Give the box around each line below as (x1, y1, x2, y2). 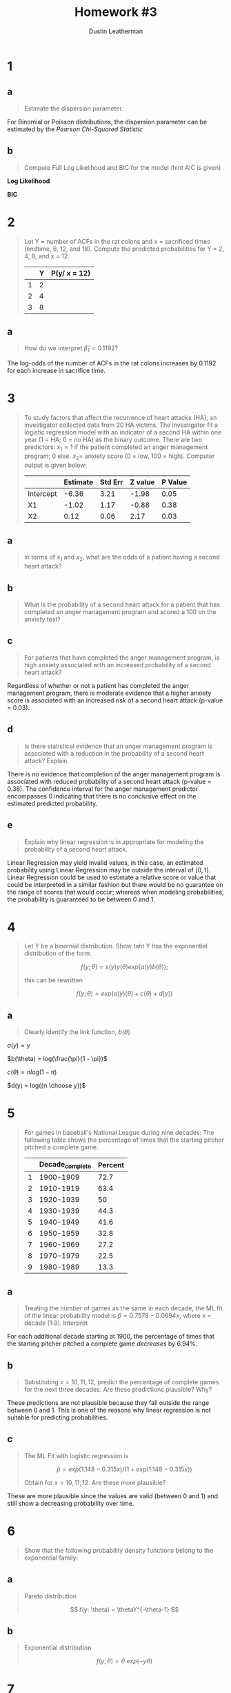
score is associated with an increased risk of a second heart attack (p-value (7, 696, 223, 705)
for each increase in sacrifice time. (7, 367, 106, 375)
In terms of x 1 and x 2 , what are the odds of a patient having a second (23, 553, 221, 563)
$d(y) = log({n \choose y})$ (7, 1082, 86, 1090)
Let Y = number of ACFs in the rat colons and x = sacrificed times (23, 237, 210, 245)
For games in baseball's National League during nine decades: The (23, 1129, 214, 1137)
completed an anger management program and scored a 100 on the (23, 608, 217, 616)
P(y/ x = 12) (50, 268, 91, 278)
